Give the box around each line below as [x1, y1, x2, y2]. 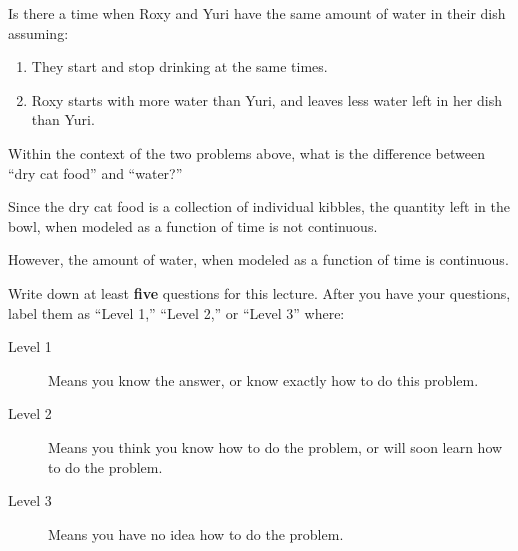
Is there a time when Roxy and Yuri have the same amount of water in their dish [8, 3, 506, 23]
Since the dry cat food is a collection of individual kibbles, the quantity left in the [8, 196, 510, 217]
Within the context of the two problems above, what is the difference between [8, 142, 485, 163]
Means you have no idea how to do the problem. [48, 523, 344, 544]
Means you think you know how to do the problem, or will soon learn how [48, 436, 503, 457]
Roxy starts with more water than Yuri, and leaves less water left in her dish [31, 89, 503, 110]
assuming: [8, 22, 69, 43]
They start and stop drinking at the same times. [31, 56, 328, 77]
